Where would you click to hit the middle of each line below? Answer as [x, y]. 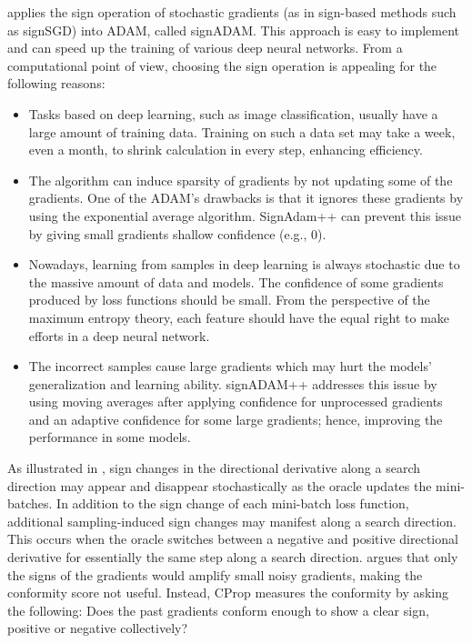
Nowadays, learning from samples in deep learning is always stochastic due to [244, 264]
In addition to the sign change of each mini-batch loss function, [233, 503]
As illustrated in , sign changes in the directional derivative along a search [214, 468]
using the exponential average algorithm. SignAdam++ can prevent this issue [245, 215]
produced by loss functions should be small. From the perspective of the [229, 300]
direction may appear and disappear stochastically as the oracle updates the [220, 485]
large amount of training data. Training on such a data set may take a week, [242, 131]
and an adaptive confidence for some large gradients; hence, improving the [236, 419]
